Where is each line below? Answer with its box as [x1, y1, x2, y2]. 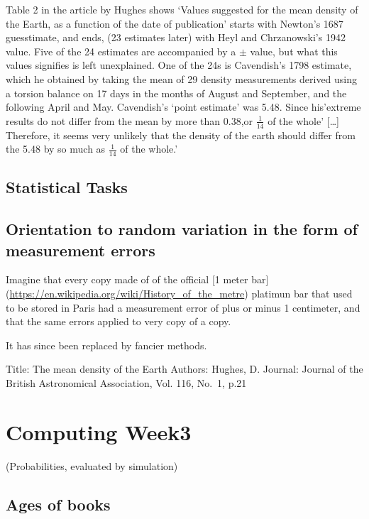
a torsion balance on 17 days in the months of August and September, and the [6, 85, 347, 100]
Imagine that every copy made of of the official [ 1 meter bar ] [6, 272, 269, 287]
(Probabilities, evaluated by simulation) [6, 458, 178, 473]
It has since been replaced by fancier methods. [6, 337, 207, 352]
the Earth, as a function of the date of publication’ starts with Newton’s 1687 [6, 16, 343, 31]
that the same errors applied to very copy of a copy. [6, 314, 231, 329]
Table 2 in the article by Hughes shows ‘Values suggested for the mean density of [6, 2, 358, 16]
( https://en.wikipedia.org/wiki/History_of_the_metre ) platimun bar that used [6, 285, 353, 300]
